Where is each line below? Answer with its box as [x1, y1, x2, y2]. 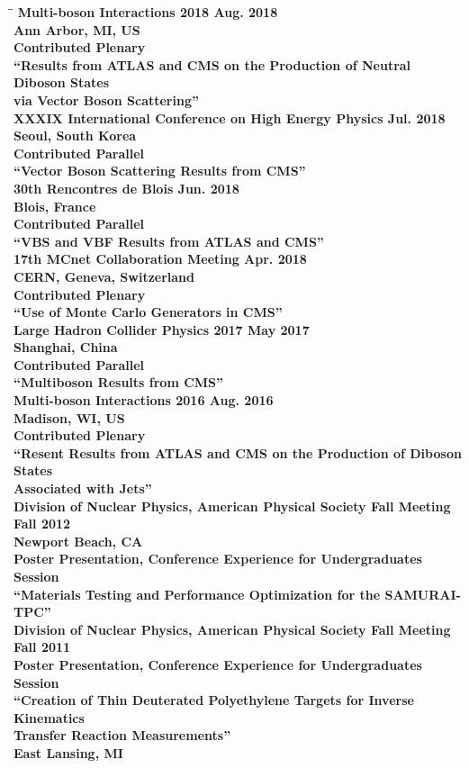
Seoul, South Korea [14, 126, 137, 145]
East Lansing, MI [14, 743, 123, 762]
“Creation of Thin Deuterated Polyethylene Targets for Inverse [14, 691, 414, 709]
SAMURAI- [384, 584, 461, 603]
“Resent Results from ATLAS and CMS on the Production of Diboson [14, 443, 462, 462]
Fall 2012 [14, 514, 71, 533]
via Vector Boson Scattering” [14, 90, 199, 109]
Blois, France [14, 196, 96, 215]
